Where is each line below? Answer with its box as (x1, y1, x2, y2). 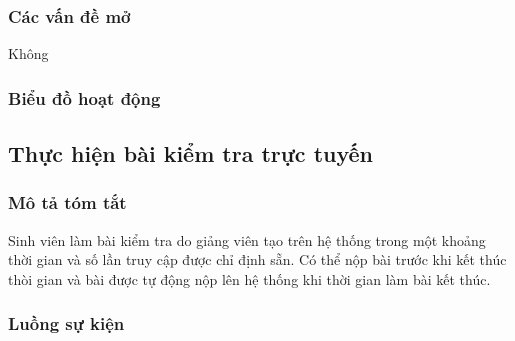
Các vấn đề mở (8, 3, 131, 28)
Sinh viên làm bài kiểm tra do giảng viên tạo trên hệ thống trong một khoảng (8, 229, 486, 250)
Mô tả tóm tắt (8, 190, 127, 215)
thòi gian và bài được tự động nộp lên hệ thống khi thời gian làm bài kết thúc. (8, 268, 491, 289)
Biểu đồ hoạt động (8, 85, 161, 110)
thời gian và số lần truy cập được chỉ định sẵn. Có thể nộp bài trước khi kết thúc (8, 249, 507, 270)
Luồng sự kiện (8, 311, 125, 336)
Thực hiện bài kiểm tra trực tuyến (8, 138, 373, 169)
